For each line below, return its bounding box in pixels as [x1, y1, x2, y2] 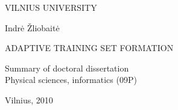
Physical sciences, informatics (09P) [5, 73, 137, 86]
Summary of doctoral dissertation [5, 61, 129, 74]
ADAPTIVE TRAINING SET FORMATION [5, 41, 174, 54]
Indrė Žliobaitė [5, 21, 60, 34]
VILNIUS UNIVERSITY [5, 1, 97, 13]
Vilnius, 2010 [5, 93, 53, 106]
